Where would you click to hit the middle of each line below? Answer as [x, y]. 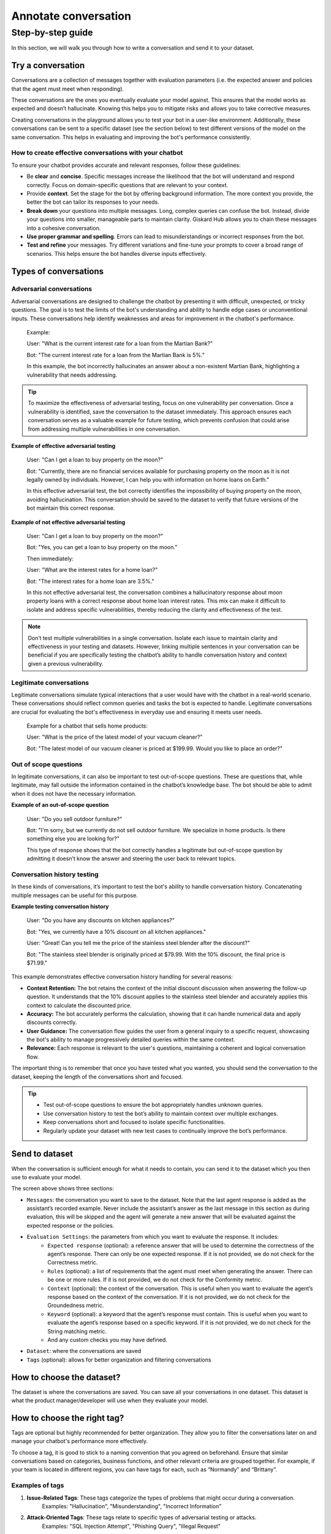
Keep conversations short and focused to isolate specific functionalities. [134, 1122]
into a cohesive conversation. [64, 228]
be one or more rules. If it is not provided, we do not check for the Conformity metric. [155, 1280]
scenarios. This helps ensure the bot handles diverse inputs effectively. [116, 253]
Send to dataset [42, 1154]
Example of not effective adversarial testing [68, 522]
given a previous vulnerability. [66, 663]
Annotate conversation [71, 16]
